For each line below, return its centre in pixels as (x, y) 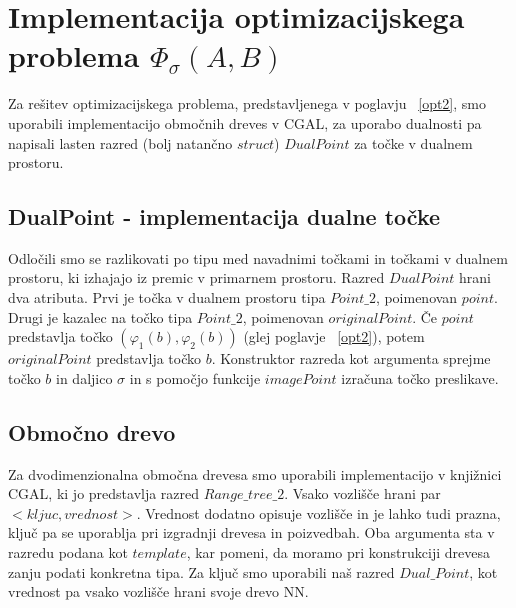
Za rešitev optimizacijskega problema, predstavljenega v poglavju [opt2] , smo (247, 103)
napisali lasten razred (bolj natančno (120, 142)
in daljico (84, 377)
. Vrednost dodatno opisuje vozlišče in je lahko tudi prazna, (318, 512)
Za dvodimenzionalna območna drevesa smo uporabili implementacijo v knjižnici (255, 473)
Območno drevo (92, 431)
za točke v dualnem (413, 142)
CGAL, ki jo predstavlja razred (104, 493)
